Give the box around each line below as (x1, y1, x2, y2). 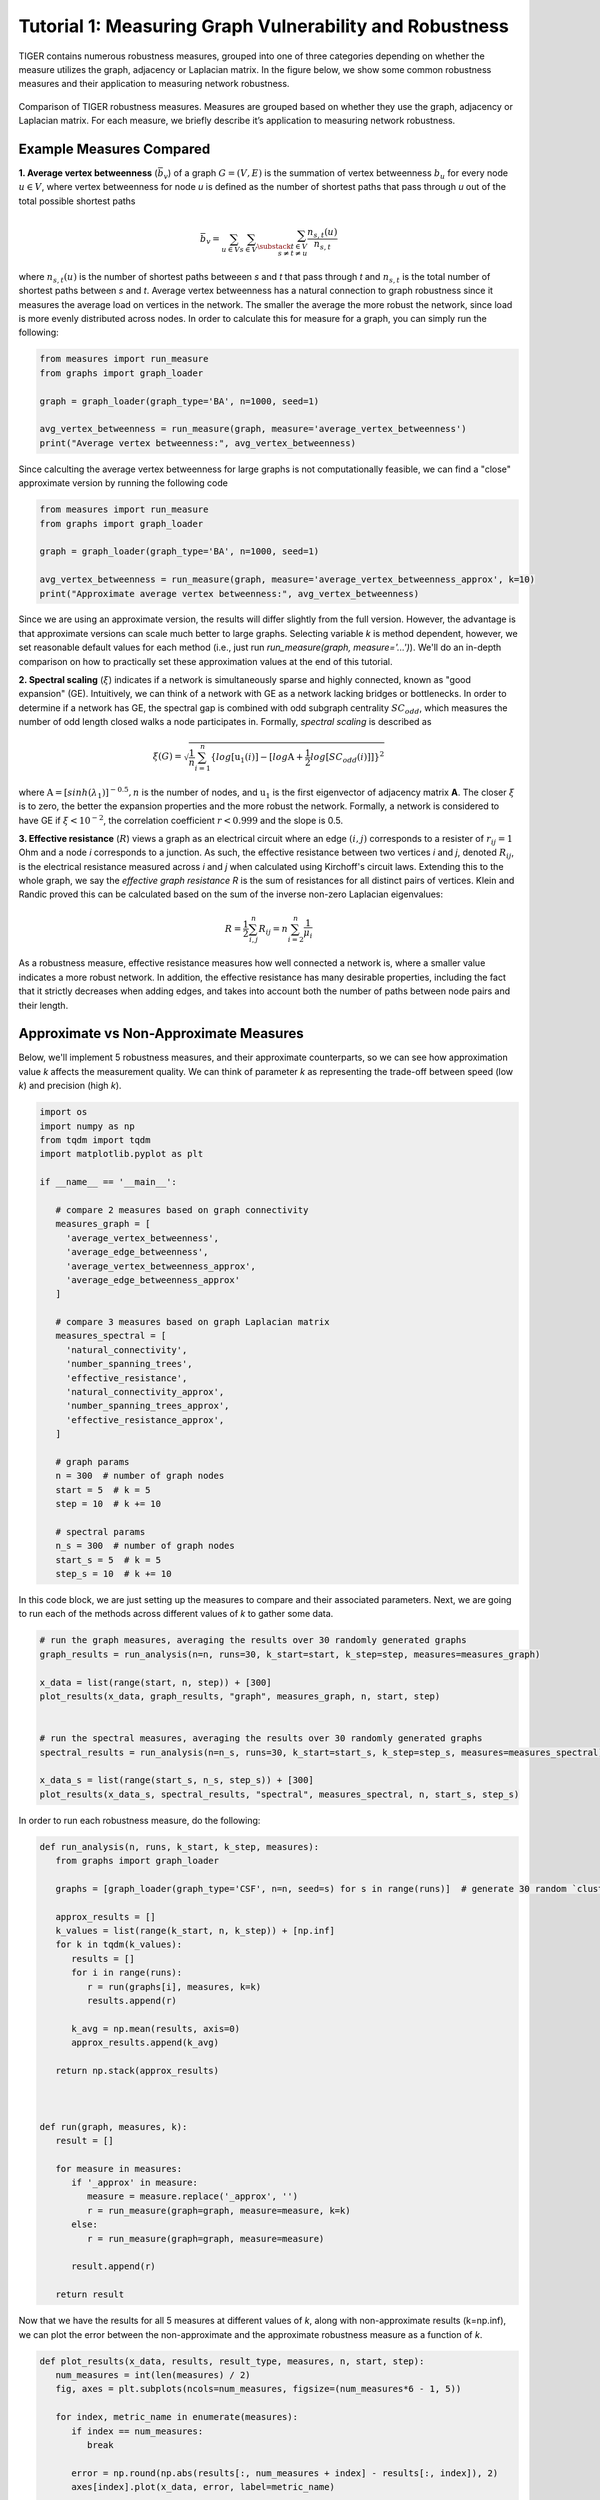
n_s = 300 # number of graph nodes (55, 1540, 235, 1552)
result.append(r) (71, 2261, 157, 2272)
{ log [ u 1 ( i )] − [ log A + (210, 751, 304, 765)
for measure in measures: (55, 2163, 183, 2174)
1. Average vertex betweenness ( (18, 167, 159, 179)
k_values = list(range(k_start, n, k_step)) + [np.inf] (55, 1925, 335, 1937)
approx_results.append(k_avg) (71, 2037, 220, 2049)
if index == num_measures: (71, 2425, 204, 2437)
